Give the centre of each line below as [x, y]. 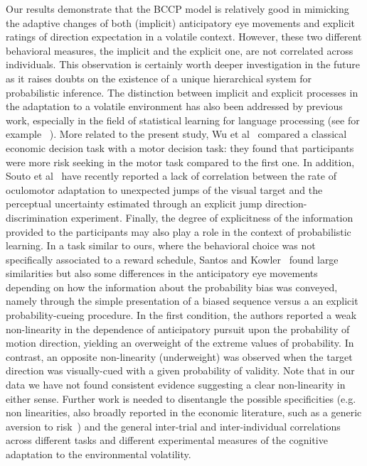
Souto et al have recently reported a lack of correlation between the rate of [171, 176]
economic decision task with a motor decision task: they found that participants [180, 147]
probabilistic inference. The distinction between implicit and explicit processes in [182, 92]
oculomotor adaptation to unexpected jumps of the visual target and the [164, 189]
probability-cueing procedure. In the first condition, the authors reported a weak [181, 315]
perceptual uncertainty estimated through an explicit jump [134, 204]
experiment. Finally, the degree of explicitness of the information [212, 217]
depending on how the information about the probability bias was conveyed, [172, 287]
